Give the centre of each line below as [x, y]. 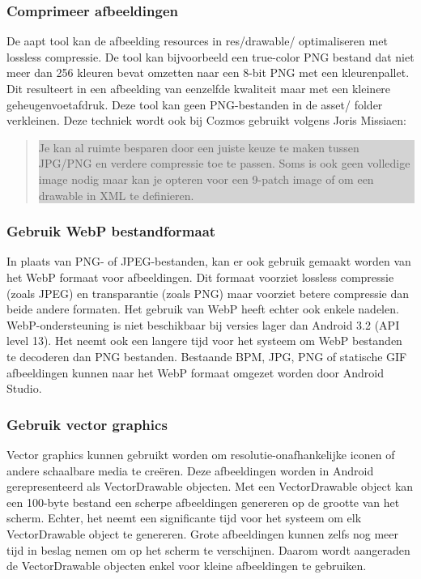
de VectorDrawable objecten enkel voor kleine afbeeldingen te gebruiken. [187, 566]
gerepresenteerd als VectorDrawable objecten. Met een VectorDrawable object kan [210, 486]
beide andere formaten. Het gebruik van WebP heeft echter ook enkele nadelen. [203, 309]
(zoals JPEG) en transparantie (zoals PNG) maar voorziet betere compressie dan [208, 293]
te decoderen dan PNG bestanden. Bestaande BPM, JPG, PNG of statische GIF [207, 356]
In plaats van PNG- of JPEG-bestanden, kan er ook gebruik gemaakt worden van [209, 261]
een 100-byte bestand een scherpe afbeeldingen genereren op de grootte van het [203, 502]
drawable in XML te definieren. [116, 195]
